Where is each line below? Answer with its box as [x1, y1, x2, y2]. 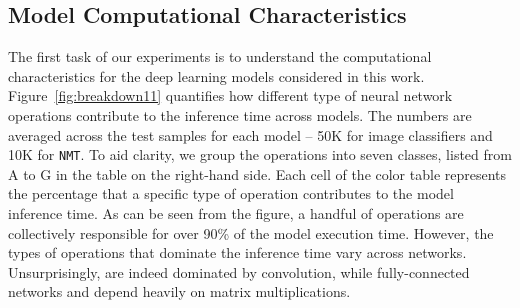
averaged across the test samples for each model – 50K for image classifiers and [8, 124, 493, 145]
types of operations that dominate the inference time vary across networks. [8, 242, 467, 263]
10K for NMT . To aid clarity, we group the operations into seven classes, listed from [8, 144, 512, 165]
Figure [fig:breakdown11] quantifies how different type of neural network [8, 85, 453, 106]
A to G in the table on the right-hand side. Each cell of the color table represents [8, 163, 507, 184]
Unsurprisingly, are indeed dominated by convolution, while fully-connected [8, 261, 470, 282]
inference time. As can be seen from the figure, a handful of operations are [8, 203, 464, 224]
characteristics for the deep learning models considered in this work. [8, 65, 425, 86]
